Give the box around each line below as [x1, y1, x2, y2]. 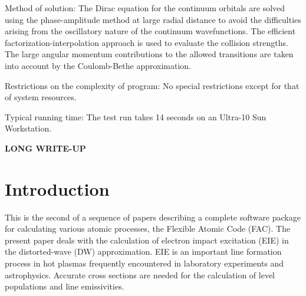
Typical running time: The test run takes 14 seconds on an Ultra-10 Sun [5, 110, 266, 123]
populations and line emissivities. [5, 280, 124, 292]
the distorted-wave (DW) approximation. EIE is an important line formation [5, 245, 282, 258]
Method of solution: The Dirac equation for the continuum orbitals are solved [5, 2, 285, 14]
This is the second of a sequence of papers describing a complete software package [5, 211, 301, 223]
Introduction [5, 176, 110, 200]
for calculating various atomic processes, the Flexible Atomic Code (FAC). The [5, 222, 291, 235]
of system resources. [5, 91, 77, 103]
